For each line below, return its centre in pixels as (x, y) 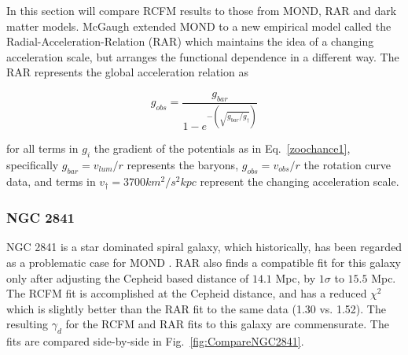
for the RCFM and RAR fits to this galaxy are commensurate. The (227, 324)
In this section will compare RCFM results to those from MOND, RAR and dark (202, 10)
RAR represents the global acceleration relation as (127, 72)
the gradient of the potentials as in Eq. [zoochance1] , (222, 148)
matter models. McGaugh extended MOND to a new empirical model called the (199, 26)
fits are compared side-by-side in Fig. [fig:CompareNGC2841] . (155, 341)
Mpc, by (296, 277)
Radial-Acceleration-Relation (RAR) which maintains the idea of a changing (190, 41)
